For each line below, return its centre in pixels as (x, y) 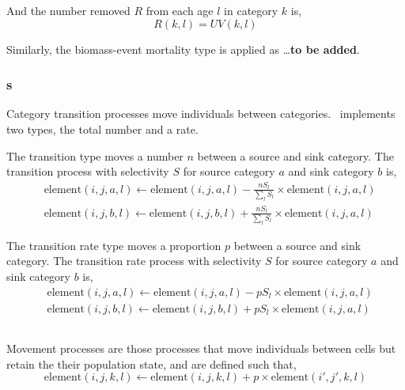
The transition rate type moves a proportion (114, 245)
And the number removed (68, 10)
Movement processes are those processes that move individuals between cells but (201, 348)
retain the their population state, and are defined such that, (151, 363)
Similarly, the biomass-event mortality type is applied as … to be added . (183, 49)
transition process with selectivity (88, 171)
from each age (180, 10)
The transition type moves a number (95, 155)
